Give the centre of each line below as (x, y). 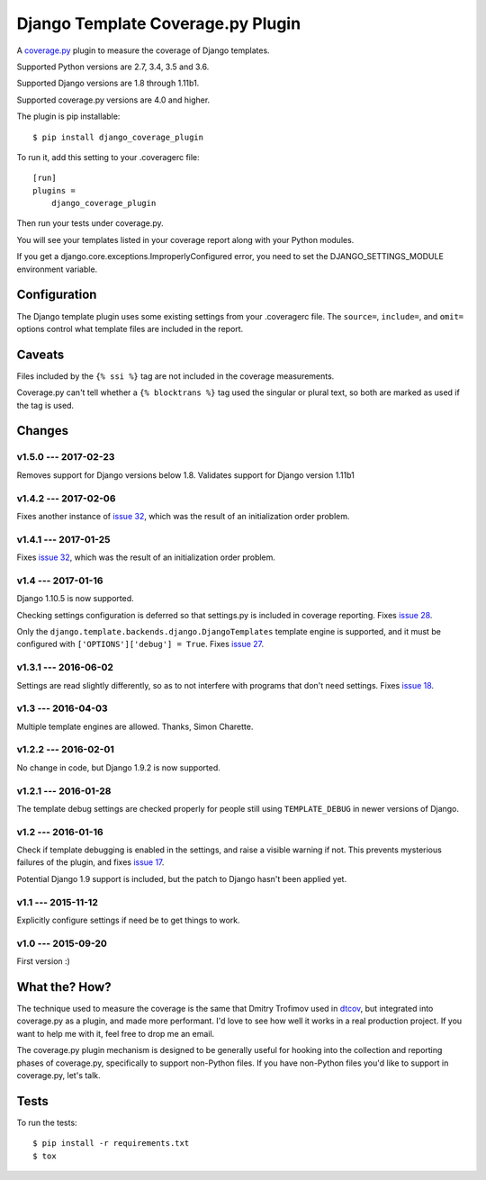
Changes (43, 431)
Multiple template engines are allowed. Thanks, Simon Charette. (135, 726)
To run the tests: (47, 1122)
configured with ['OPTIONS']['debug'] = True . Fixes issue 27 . (140, 644)
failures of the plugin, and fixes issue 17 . (90, 862)
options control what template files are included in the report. (130, 329)
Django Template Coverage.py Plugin (159, 23)
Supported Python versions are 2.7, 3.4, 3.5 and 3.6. (113, 67)
